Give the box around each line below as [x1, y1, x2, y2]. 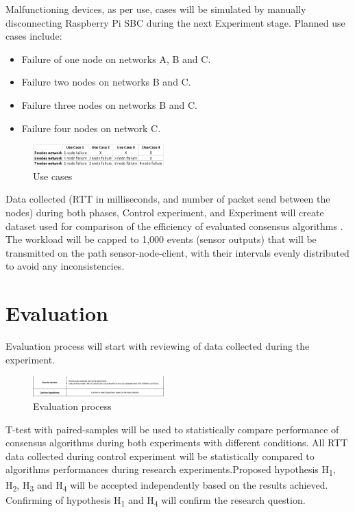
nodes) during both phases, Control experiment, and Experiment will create [5, 205, 324, 219]
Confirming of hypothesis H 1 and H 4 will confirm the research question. [5, 492, 306, 509]
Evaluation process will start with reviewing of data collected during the [5, 339, 310, 353]
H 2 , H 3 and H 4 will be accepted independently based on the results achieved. [5, 477, 328, 494]
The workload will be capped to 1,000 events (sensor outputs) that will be [5, 232, 317, 246]
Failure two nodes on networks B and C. [21, 75, 191, 89]
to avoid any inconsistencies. [5, 259, 125, 273]
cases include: [5, 29, 62, 43]
